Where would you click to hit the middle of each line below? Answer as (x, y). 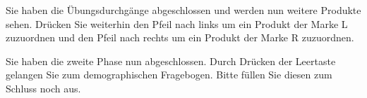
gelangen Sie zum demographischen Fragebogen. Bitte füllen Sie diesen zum (169, 75)
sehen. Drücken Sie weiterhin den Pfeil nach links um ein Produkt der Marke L (177, 23)
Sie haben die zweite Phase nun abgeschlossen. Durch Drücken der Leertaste (171, 61)
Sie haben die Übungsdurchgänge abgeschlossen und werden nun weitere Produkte (183, 10)
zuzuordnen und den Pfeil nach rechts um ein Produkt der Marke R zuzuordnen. (180, 37)
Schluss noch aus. (43, 88)
